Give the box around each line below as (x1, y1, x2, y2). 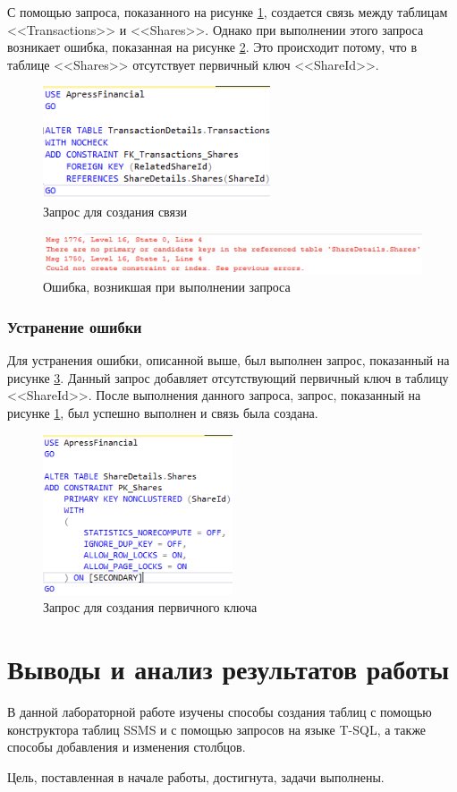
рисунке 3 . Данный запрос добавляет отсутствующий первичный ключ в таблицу (7, 368, 449, 387)
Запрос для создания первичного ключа (43, 598, 258, 617)
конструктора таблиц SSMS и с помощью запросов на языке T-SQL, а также (7, 720, 427, 738)
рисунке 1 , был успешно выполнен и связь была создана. (7, 404, 318, 422)
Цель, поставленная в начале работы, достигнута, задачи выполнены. (7, 767, 385, 786)
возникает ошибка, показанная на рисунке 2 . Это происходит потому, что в (7, 38, 418, 56)
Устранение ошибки (7, 315, 142, 337)
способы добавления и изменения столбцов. (7, 737, 246, 756)
